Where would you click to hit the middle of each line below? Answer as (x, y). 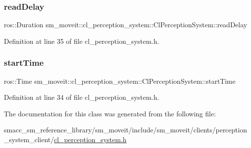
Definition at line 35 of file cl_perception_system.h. (82, 41)
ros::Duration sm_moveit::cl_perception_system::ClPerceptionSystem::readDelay (125, 25)
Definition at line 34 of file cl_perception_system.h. (82, 97)
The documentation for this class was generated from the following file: (110, 113)
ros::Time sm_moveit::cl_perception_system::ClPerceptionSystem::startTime (120, 81)
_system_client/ (29, 139)
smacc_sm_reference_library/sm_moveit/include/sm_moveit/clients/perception (125, 130)
